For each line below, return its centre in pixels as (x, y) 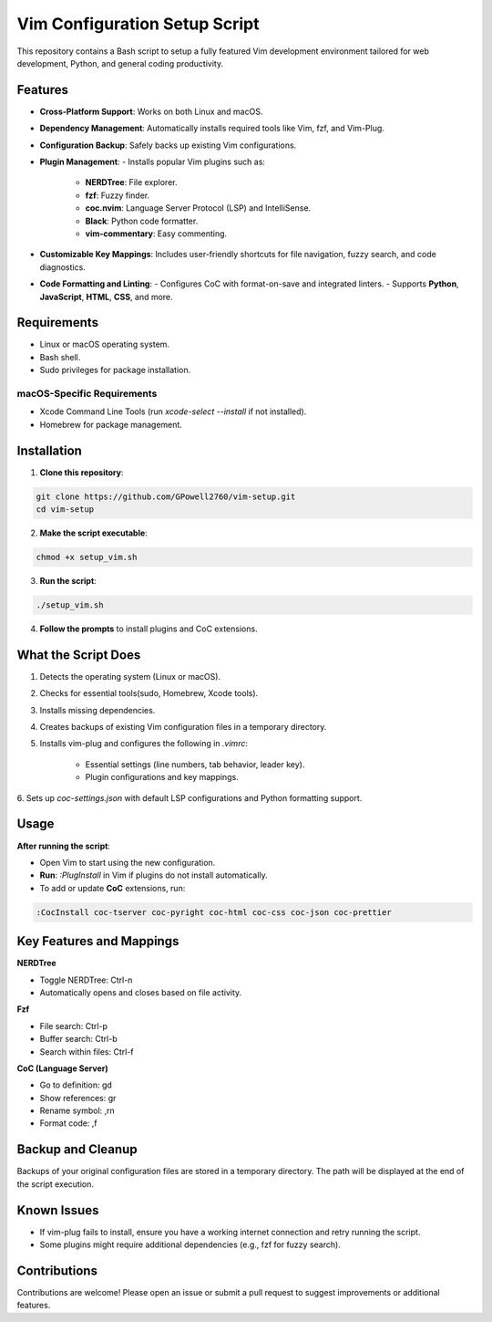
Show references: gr (78, 1098)
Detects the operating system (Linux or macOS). (130, 676)
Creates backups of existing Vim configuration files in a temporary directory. (183, 727)
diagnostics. (62, 267)
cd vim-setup (65, 510)
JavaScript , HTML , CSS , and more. (106, 297)
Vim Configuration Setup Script (138, 24)
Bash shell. (60, 357)
